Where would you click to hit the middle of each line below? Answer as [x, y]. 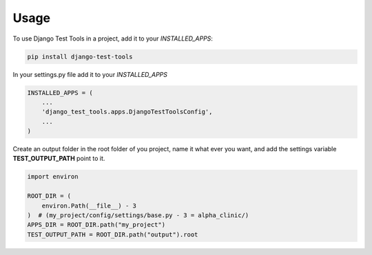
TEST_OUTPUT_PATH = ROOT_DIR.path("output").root [113, 234]
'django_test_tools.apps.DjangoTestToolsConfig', [127, 112]
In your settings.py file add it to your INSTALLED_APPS [90, 74]
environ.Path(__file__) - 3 [89, 206]
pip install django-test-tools [80, 56]
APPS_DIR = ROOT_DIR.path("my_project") [96, 225]
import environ [53, 177]
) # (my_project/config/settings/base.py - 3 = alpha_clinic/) [138, 215]
